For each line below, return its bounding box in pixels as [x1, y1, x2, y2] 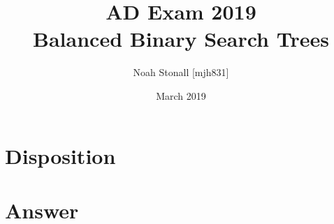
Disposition [5, 141, 116, 170]
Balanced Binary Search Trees [33, 24, 329, 53]
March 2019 [156, 88, 206, 103]
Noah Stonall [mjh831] [133, 65, 229, 80]
